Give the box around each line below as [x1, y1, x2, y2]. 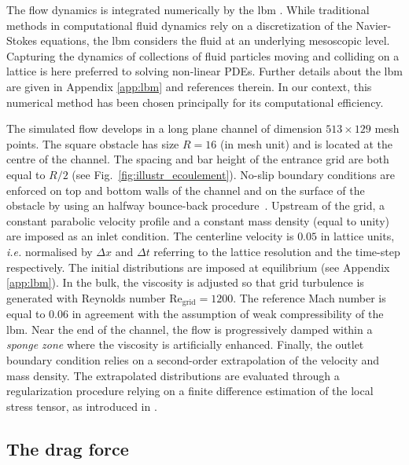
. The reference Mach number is [233, 289, 386, 306]
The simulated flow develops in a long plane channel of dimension [6, 120, 322, 137]
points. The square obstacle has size [6, 135, 179, 152]
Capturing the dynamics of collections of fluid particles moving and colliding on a [6, 47, 400, 64]
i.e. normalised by [6, 243, 93, 259]
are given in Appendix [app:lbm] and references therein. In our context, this [6, 78, 372, 94]
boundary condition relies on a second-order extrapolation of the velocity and [6, 351, 380, 368]
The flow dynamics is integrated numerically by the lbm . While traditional [6, 2, 370, 17]
